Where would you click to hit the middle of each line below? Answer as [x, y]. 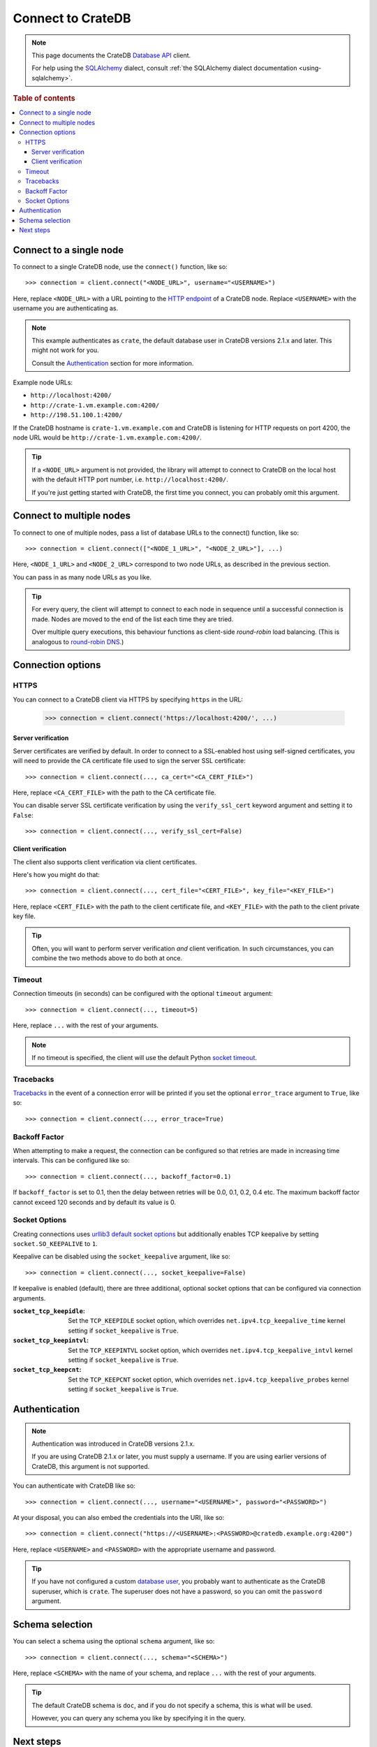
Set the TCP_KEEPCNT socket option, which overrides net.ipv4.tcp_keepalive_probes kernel [208, 1379]
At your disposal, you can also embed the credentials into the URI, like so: [119, 1517]
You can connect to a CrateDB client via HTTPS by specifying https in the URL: [128, 699]
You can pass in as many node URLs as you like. [82, 577]
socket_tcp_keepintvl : [51, 1340]
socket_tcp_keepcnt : [47, 1370]
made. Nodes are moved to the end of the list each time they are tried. [133, 619]
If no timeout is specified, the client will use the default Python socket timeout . [145, 1057]
